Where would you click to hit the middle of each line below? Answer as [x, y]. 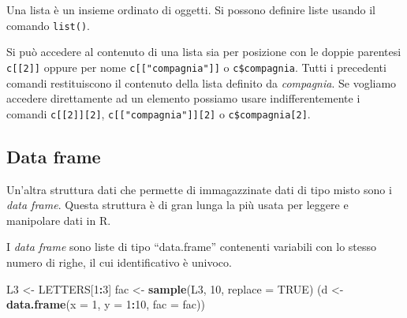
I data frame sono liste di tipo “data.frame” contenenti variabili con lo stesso [191, 247]
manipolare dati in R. [59, 220]
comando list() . [48, 25]
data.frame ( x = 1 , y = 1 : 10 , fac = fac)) [106, 304]
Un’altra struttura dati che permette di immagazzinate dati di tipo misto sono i [199, 189]
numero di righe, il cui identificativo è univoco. [119, 262]
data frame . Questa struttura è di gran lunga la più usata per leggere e [177, 205]
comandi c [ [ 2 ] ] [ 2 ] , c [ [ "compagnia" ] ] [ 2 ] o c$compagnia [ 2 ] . [159, 113]
